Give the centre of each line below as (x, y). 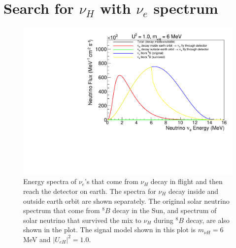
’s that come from (112, 181)
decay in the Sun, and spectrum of (165, 210)
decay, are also (208, 220)
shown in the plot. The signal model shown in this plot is (109, 230)
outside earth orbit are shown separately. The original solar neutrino (126, 201)
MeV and (37, 239)
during (164, 220)
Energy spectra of (50, 181)
